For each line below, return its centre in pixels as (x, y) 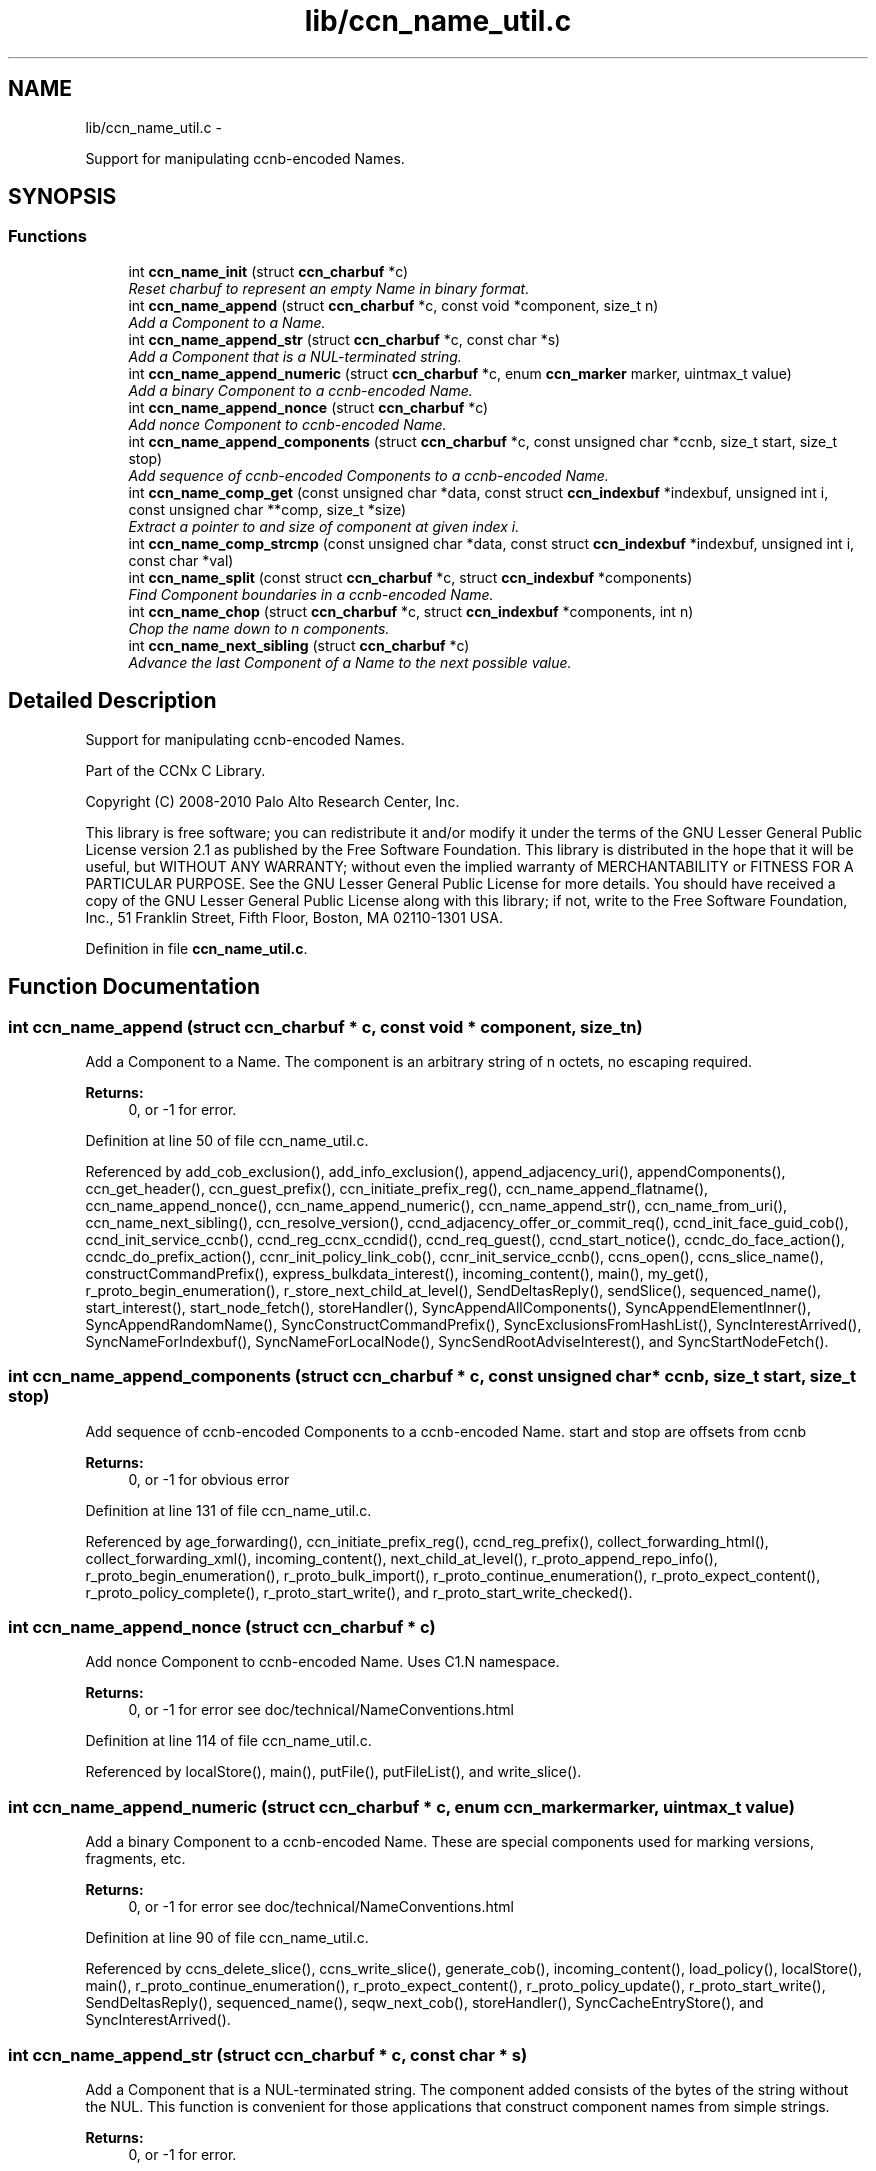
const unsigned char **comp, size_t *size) (267, 509)
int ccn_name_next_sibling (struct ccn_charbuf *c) (299, 645)
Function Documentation (134, 987)
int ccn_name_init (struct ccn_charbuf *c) (268, 271)
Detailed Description (112, 701)
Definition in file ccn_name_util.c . (196, 948)
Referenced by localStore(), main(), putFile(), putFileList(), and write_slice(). (333, 1772)
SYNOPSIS (62, 197)
